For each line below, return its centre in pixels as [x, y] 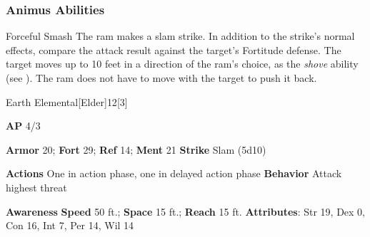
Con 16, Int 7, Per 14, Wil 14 [70, 225]
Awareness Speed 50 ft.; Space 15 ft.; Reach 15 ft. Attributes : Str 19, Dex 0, [186, 211]
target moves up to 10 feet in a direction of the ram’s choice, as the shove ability [182, 64]
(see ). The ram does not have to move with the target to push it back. [161, 78]
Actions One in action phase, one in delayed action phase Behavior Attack [174, 173]
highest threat [36, 187]
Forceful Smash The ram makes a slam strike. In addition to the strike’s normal [180, 36]
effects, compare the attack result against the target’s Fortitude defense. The [174, 49]
